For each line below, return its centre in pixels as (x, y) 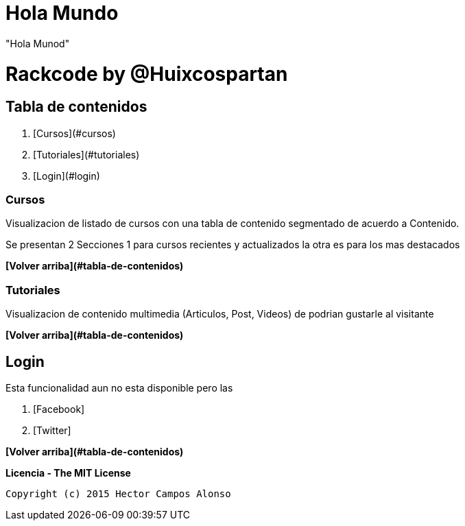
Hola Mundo (62, 13)
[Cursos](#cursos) (74, 133)
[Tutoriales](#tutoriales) (86, 154)
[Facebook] (59, 409)
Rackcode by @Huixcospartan (147, 74)
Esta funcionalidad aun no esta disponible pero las (119, 388)
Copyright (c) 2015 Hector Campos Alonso (118, 494)
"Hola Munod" (38, 43)
